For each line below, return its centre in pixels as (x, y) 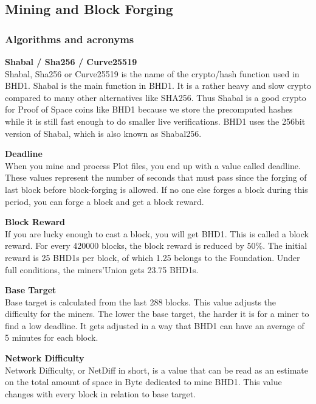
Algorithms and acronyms (70, 39)
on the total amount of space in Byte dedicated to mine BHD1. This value (143, 382)
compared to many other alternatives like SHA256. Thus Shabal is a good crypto (156, 97)
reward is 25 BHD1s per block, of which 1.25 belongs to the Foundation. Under (153, 257)
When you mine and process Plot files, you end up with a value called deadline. (153, 165)
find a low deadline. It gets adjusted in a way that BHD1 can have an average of (155, 325)
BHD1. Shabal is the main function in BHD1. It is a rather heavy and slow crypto (158, 85)
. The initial (285, 246)
